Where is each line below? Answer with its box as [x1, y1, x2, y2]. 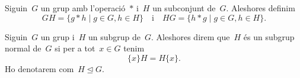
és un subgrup [243, 30, 295, 43]
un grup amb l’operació [40, 2, 126, 14]
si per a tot [55, 42, 95, 54]
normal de [5, 42, 42, 54]
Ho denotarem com [5, 62, 74, 74]
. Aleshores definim [226, 2, 295, 14]
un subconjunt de [152, 2, 216, 14]
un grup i [40, 30, 75, 43]
